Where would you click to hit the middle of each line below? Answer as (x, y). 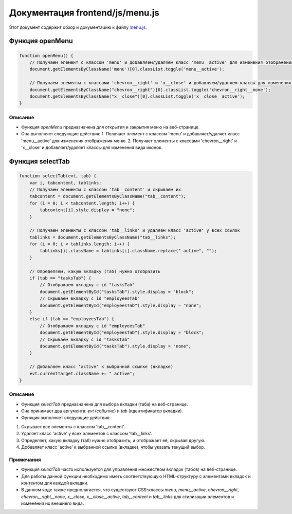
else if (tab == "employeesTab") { (72, 319)
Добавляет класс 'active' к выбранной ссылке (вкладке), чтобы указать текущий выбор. (113, 447)
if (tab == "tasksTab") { (60, 278)
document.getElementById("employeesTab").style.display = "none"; (121, 305)
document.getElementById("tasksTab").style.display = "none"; (116, 346)
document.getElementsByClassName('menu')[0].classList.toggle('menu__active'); (127, 69)
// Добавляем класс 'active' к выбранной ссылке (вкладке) (101, 367)
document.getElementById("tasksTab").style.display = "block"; (117, 292)
